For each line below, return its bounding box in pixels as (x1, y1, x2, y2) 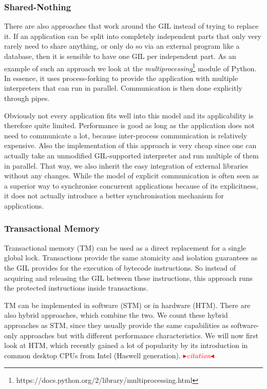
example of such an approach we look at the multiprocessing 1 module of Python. (4, 61, 257, 73)
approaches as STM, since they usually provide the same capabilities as (4, 319, 228, 330)
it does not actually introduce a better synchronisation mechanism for (4, 190, 224, 201)
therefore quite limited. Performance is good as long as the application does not (4, 120, 255, 131)
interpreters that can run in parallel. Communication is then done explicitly (4, 83, 242, 93)
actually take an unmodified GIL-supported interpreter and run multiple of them (4, 150, 259, 160)
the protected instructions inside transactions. (4, 282, 148, 293)
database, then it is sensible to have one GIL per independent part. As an (4, 51, 236, 61)
